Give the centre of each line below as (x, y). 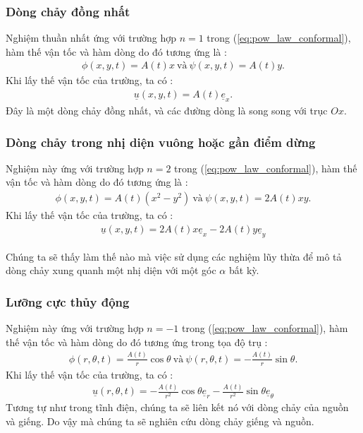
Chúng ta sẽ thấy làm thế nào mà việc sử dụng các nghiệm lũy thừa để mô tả (174, 256)
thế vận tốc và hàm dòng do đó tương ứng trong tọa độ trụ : (137, 342)
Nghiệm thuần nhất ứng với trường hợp (91, 38)
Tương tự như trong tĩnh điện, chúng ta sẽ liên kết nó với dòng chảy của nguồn (177, 407)
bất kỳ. (244, 270)
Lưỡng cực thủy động (68, 301)
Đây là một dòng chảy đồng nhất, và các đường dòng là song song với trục (167, 111)
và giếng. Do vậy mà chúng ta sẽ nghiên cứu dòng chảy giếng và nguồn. (160, 421)
